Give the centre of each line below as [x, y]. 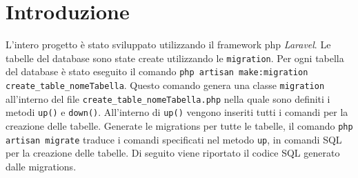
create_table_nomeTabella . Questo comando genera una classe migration [165, 85]
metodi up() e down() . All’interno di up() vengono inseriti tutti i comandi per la [177, 112]
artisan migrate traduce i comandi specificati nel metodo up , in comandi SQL [174, 139]
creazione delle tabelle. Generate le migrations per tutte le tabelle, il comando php [179, 126]
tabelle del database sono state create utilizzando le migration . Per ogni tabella [175, 58]
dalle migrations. [41, 166]
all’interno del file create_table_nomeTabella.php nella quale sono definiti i [168, 98]
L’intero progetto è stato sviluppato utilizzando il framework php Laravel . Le [168, 44]
